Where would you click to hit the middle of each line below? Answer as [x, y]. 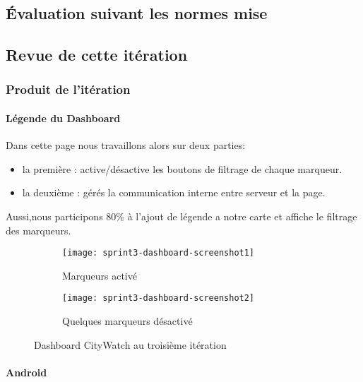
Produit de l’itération [68, 89]
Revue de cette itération [97, 55]
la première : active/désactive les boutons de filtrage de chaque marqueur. [182, 168]
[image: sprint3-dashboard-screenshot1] [159, 253]
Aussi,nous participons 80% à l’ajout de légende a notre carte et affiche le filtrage [181, 216]
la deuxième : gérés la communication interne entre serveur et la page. [174, 192]
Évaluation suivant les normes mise [137, 13]
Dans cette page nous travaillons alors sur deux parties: [126, 145]
